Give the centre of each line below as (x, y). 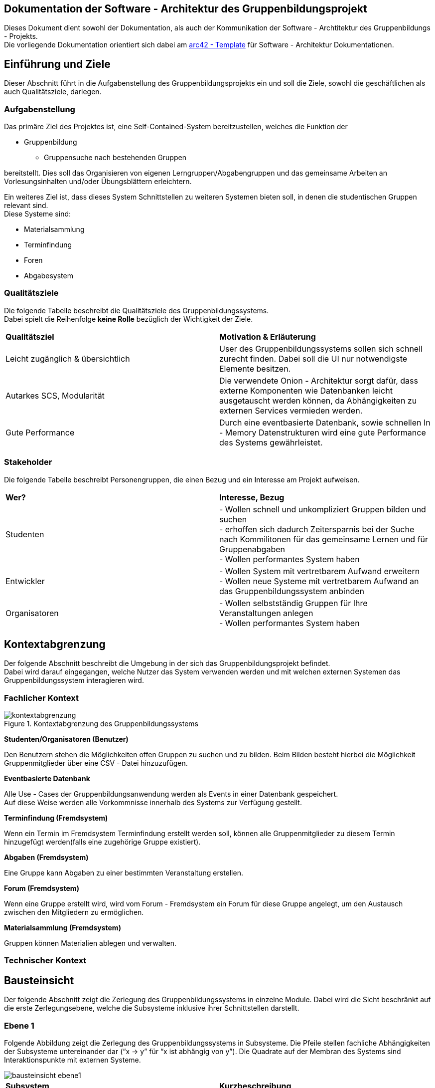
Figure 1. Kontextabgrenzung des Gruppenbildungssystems (101, 724)
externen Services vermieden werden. (291, 410)
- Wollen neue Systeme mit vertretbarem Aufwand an (319, 581)
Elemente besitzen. (255, 368)
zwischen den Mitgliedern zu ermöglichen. (74, 912)
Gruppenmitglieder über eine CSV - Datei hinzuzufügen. (96, 763)
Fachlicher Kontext (41, 698)
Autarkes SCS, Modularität (55, 395)
